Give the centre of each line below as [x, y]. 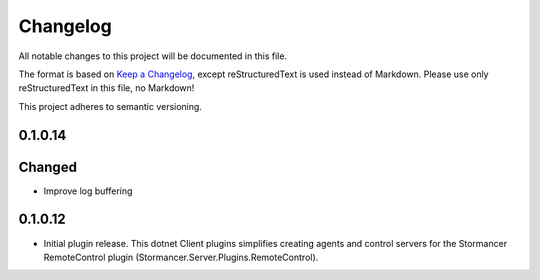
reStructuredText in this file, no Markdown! [106, 88]
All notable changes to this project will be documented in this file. [153, 56]
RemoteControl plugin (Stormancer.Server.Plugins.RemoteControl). [181, 257]
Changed [47, 166]
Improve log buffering [88, 191]
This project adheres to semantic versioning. [110, 106]
